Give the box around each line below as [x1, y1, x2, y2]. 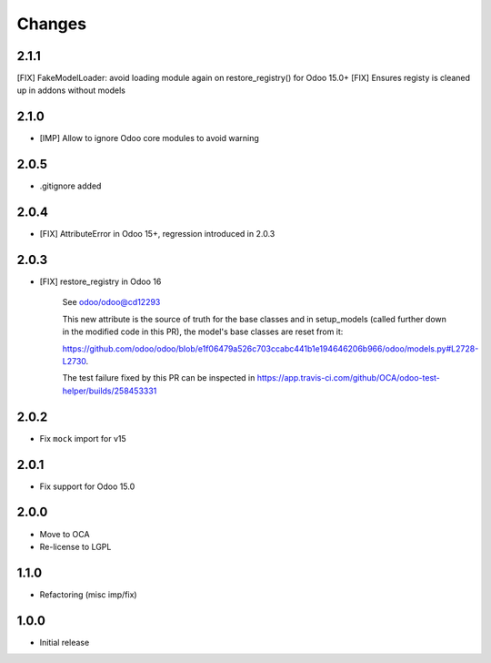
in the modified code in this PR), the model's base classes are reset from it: [62, 326, 344, 337]
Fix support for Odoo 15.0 [39, 481, 135, 492]
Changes [16, 14, 86, 34]
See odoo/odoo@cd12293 [62, 297, 161, 308]
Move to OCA [39, 528, 90, 539]
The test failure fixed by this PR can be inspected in [62, 372, 256, 383]
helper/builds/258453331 [62, 385, 157, 396]
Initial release [39, 637, 90, 648]
